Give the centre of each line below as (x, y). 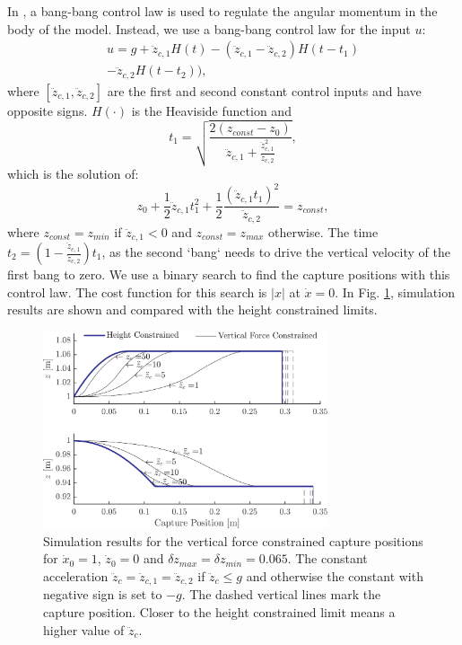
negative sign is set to (103, 594)
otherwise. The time (323, 231)
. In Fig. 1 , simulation (395, 292)
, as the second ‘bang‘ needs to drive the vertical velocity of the (276, 252)
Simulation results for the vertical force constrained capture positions (233, 540)
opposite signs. (48, 110)
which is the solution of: (73, 173)
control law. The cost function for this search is (137, 292)
